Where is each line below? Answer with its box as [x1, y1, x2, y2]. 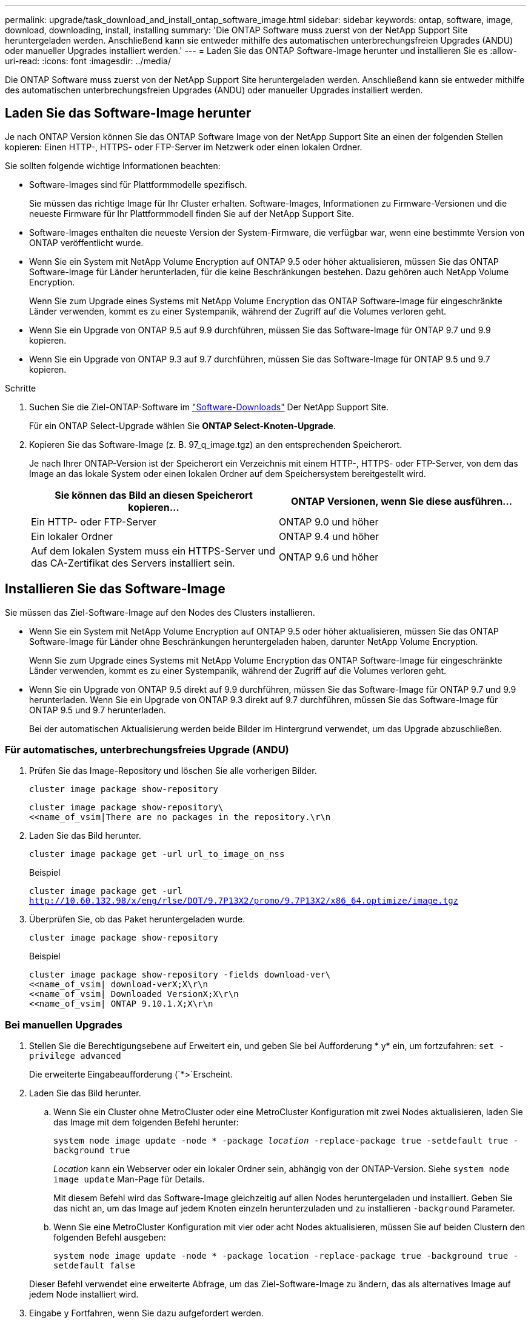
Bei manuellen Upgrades [5, 1018, 122, 1031]
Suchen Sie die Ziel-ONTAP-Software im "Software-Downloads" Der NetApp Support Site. [29, 401, 389, 412]
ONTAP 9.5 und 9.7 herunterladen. [29, 704, 166, 715]
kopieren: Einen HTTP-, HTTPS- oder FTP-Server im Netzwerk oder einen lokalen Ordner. [5, 141, 362, 152]
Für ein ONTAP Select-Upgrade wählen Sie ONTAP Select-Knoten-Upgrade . [29, 420, 336, 431]
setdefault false [53, 1261, 135, 1271]
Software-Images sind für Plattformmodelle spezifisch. [29, 179, 247, 190]
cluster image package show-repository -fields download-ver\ [29, 970, 331, 980]
